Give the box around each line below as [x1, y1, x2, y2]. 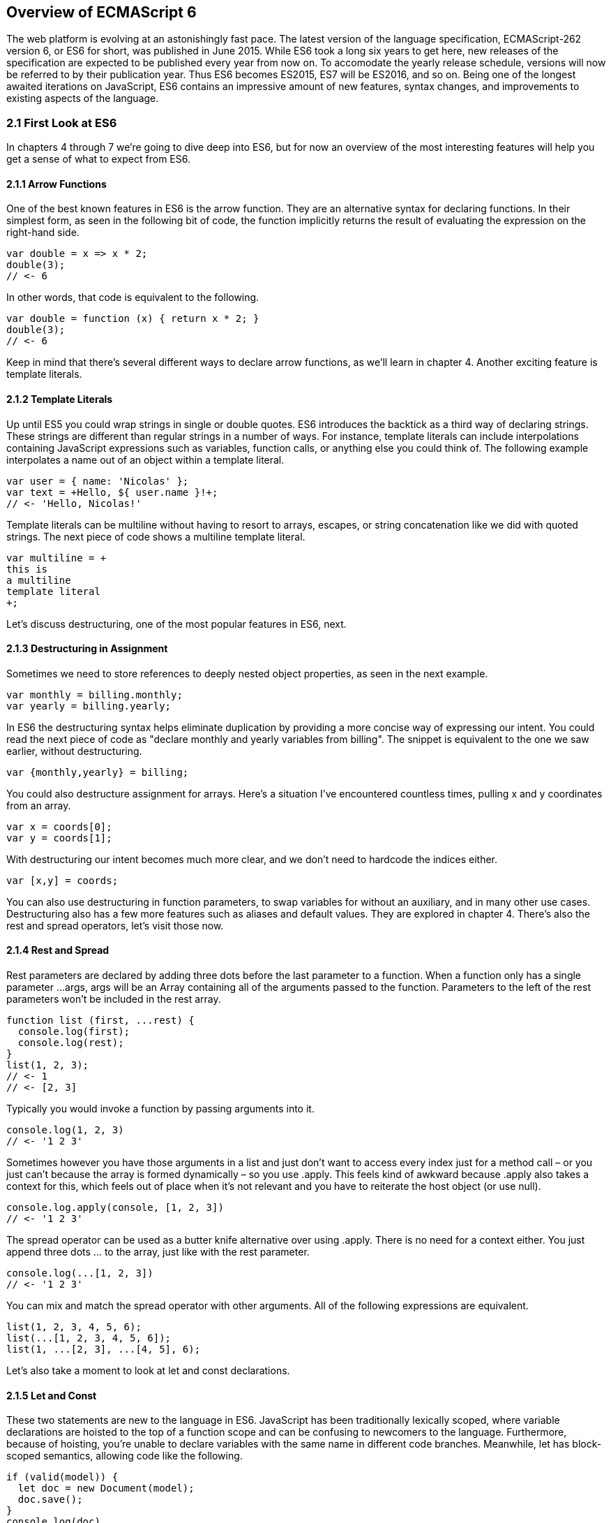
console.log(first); [17, 1026, 130, 1038]
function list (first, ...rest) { [6, 1015, 195, 1027]
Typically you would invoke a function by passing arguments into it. [6, 1103, 315, 1115]
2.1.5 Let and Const [6, 1389, 97, 1401]
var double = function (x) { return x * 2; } [6, 313, 259, 325]
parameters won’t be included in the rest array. [6, 993, 221, 1006]
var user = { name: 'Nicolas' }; [6, 475, 189, 487]
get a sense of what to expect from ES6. [6, 153, 190, 165]
